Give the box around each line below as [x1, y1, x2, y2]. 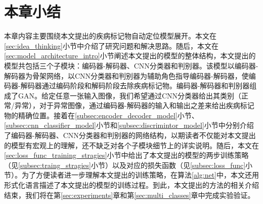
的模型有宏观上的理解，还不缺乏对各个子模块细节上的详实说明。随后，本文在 [4, 140, 259, 150]
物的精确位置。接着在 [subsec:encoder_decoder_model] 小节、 [4, 110, 199, 120]
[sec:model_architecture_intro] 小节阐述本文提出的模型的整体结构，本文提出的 [4, 50, 256, 61]
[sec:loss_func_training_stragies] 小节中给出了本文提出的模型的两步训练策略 [4, 150, 249, 160]
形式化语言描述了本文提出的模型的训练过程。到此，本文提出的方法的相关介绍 [4, 180, 259, 190]
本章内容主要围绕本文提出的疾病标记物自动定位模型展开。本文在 [4, 30, 216, 41]
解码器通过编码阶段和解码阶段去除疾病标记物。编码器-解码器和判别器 [20, 80, 250, 91]
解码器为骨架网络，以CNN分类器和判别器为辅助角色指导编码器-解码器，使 [4, 70, 249, 81]
